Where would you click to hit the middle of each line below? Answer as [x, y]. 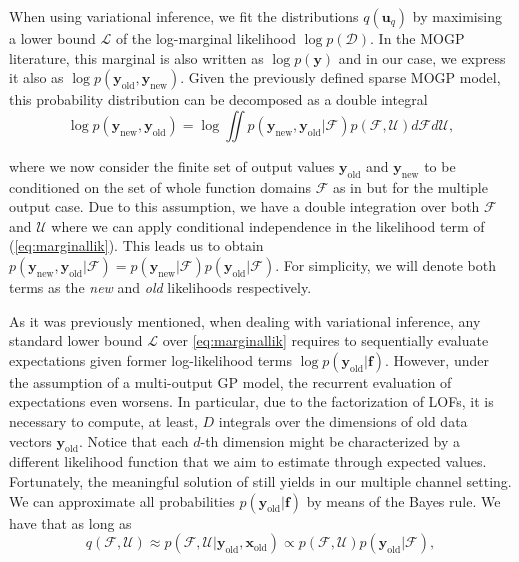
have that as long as [70, 522]
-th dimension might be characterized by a [330, 440]
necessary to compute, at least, [103, 420]
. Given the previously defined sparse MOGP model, [340, 77]
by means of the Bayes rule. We [403, 500]
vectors [30, 440]
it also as [36, 77]
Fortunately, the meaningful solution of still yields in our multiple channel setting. [260, 480]
